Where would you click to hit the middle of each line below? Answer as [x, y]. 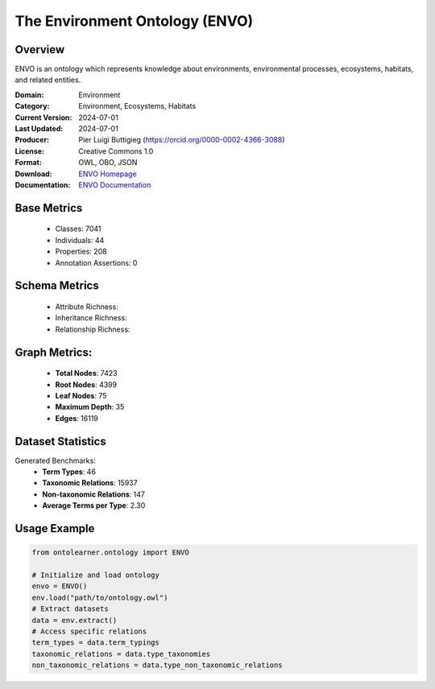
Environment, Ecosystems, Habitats [137, 106]
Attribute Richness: [87, 307]
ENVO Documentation [115, 184]
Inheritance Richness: [91, 318]
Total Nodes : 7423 [86, 373]
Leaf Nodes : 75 [81, 395]
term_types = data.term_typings [96, 643]
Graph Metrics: [54, 352]
